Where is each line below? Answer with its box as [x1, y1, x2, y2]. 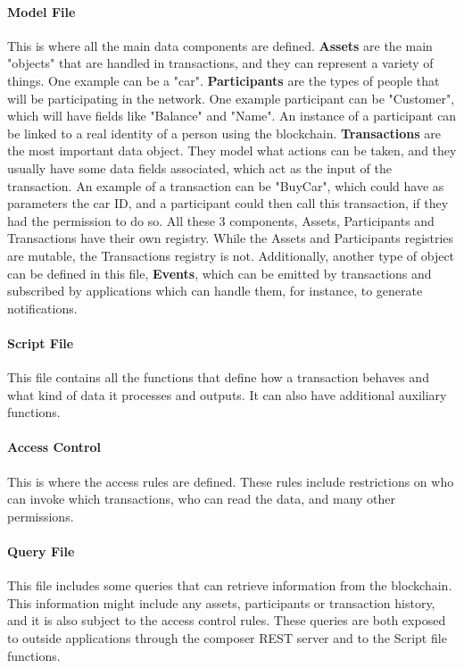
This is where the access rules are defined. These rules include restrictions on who [7, 472, 454, 490]
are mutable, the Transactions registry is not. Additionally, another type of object [7, 246, 455, 264]
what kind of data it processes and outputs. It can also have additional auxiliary [7, 385, 447, 404]
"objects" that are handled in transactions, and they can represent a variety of [7, 54, 434, 72]
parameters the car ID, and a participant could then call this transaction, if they [7, 194, 449, 213]
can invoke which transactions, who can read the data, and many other [7, 489, 396, 508]
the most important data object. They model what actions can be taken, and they [7, 141, 457, 160]
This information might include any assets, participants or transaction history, [7, 593, 435, 612]
